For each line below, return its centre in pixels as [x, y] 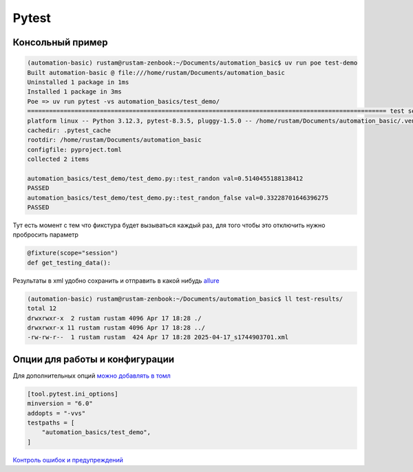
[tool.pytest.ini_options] [73, 394]
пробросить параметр [46, 235]
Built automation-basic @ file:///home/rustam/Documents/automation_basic [156, 73]
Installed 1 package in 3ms [74, 92]
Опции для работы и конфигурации [94, 359]
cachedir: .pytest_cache [69, 130]
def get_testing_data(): [69, 262]
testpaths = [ [51, 422]
